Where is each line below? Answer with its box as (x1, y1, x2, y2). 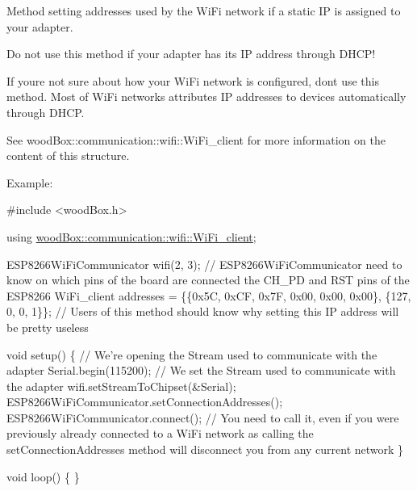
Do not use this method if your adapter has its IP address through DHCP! (6, 45, 376, 62)
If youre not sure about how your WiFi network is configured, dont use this (6, 72, 379, 89)
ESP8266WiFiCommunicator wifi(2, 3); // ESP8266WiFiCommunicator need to (6, 255, 402, 272)
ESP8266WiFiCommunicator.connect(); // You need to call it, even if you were (6, 409, 399, 426)
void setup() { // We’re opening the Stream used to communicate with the (6, 346, 377, 363)
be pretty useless (6, 318, 89, 335)
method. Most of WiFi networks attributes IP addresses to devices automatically (6, 88, 407, 105)
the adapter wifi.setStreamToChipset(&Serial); (6, 377, 236, 394)
